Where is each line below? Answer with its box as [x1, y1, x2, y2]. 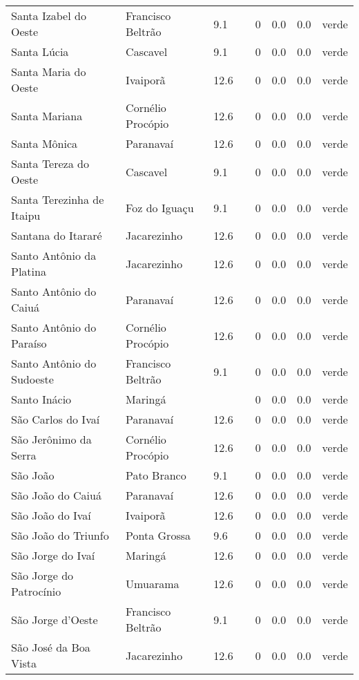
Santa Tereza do [11, 155, 89, 171]
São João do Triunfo [11, 527, 109, 543]
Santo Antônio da [11, 247, 97, 263]
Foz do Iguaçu [126, 199, 194, 216]
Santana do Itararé [11, 227, 102, 243]
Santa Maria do [11, 64, 86, 79]
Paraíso [11, 335, 47, 351]
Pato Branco [126, 467, 186, 483]
